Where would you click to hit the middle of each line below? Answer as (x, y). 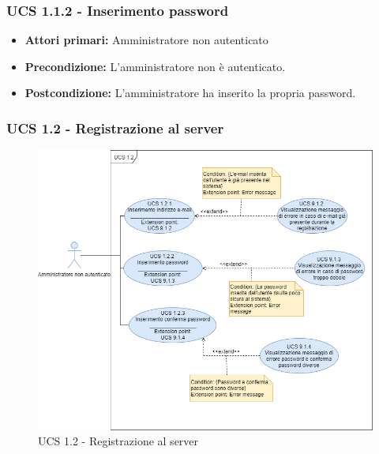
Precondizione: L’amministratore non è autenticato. (155, 66)
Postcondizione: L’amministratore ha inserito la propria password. (190, 93)
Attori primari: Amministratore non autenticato (146, 40)
